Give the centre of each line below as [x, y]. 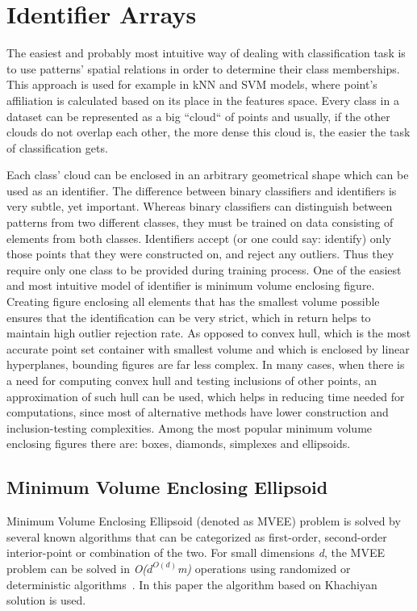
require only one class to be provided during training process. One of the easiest [204, 269]
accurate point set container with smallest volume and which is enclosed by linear [208, 348]
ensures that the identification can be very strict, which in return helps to [189, 317]
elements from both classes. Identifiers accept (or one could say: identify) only [199, 238]
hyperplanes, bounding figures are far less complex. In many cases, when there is [206, 364]
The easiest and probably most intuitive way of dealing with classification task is [206, 53]
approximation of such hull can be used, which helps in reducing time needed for [206, 396]
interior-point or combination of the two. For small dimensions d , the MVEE [196, 552]
